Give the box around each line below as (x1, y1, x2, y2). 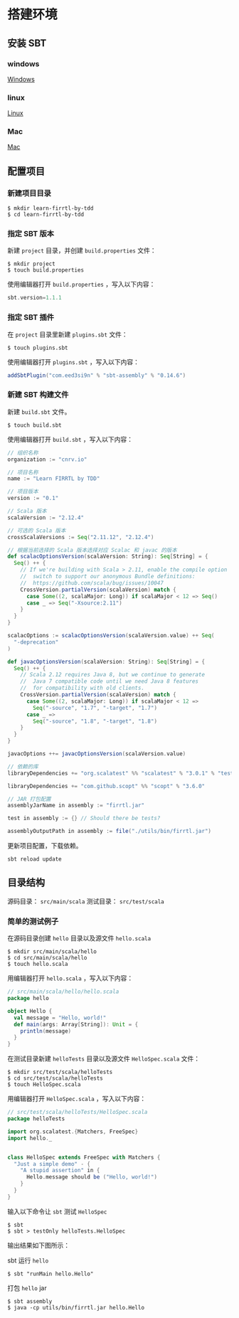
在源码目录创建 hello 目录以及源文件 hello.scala (7, 934, 152, 942)
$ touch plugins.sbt (7, 344, 69, 351)
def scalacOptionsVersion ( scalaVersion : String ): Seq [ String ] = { (7, 553, 208, 560)
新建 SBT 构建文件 (7, 390, 69, 400)
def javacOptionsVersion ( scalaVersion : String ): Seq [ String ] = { (7, 658, 206, 665)
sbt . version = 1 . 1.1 (7, 294, 62, 302)
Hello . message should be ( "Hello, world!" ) (26, 1174, 158, 1181)
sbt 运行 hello (7, 1256, 49, 1265)
